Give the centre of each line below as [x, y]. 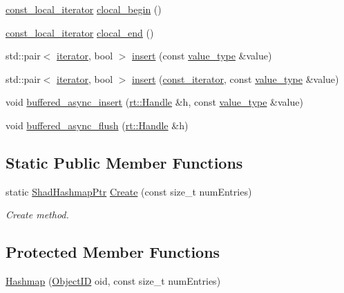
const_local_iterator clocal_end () [80, 32]
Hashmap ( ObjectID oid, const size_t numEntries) [113, 281]
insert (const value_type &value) [202, 56]
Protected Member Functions [113, 252]
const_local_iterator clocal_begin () [84, 9]
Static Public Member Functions [124, 162]
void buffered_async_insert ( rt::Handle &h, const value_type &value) [154, 102]
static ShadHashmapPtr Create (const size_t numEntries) [129, 191]
